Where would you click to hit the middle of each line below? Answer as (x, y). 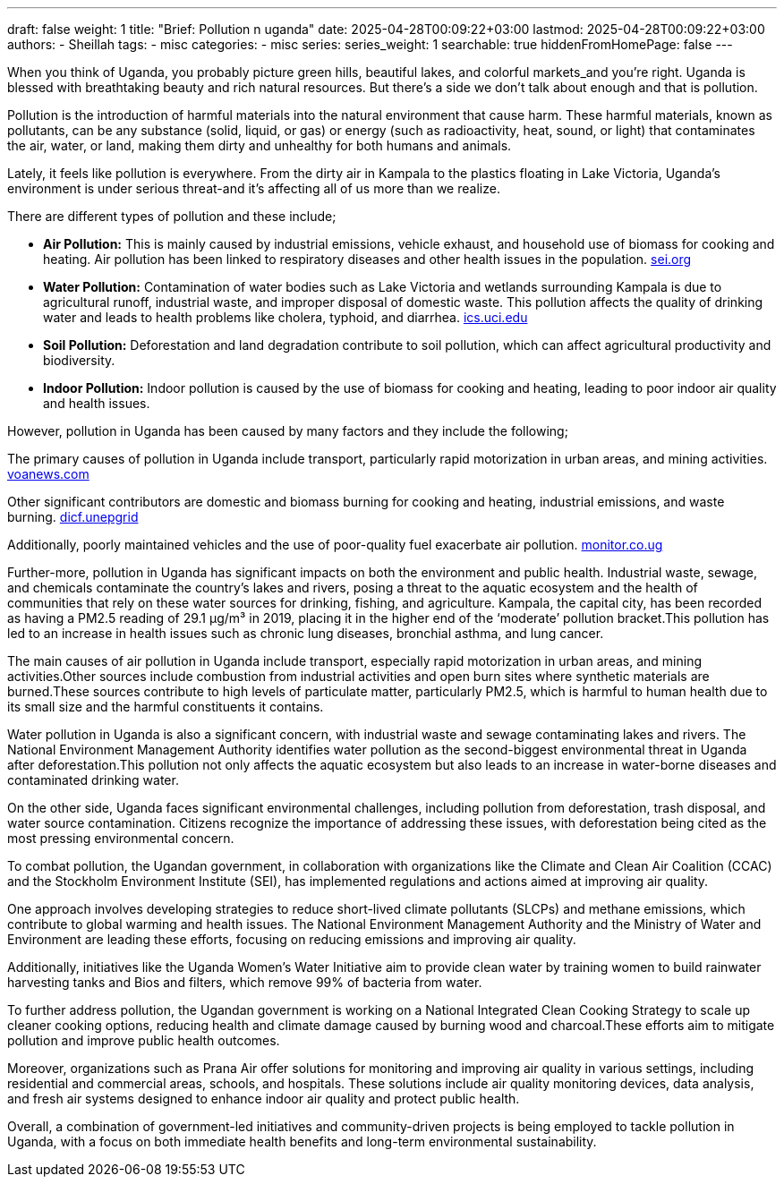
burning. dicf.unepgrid (73, 517)
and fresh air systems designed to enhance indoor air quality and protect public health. (264, 1099)
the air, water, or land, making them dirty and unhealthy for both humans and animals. (260, 145)
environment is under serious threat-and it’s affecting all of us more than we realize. (254, 188)
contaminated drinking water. (93, 780)
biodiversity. (79, 360)
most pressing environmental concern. (121, 838)
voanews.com (48, 474)
